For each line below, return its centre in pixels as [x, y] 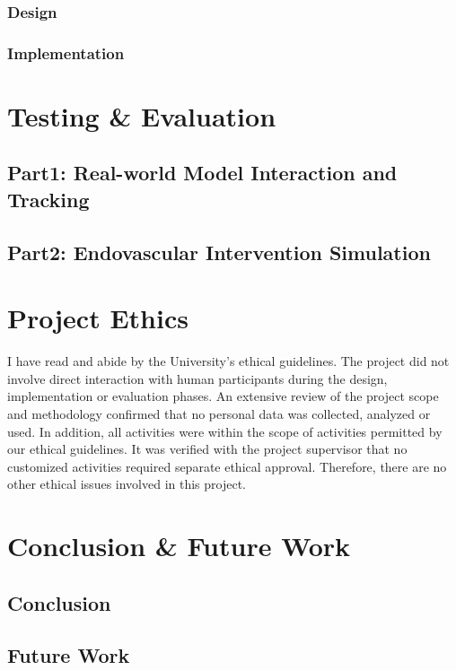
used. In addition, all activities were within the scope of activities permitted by [225, 431]
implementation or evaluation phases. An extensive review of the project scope [223, 396]
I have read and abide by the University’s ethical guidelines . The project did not [228, 361]
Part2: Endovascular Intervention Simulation [219, 252]
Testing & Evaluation [142, 115]
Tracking [48, 199]
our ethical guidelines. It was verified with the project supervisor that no [207, 449]
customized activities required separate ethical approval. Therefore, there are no [227, 466]
